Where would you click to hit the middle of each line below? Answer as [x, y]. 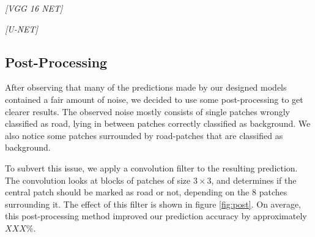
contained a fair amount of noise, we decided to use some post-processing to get [154, 99]
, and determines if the [254, 180]
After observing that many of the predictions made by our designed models [146, 87]
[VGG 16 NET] [34, 8]
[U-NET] [21, 28]
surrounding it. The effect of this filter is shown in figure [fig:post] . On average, [153, 204]
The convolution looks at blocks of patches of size [98, 180]
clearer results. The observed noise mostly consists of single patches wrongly [148, 111]
